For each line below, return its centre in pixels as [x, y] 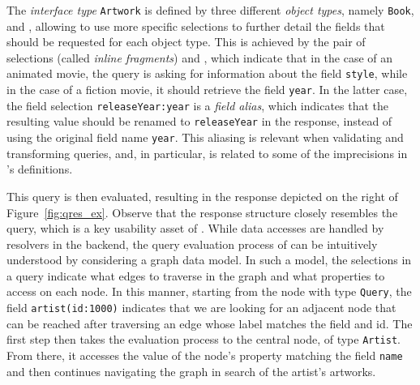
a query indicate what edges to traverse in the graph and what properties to [196, 275]
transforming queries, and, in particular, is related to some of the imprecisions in [207, 153]
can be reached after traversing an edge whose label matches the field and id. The [210, 323]
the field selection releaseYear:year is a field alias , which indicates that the [198, 105]
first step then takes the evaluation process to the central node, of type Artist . [204, 339]
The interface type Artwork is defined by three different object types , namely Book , [210, 10]
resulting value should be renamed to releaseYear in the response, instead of [199, 121]
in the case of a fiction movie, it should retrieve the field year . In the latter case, [207, 90]
